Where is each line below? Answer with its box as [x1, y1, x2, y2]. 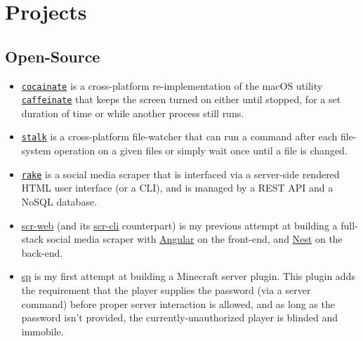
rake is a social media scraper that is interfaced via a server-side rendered [21, 166, 340, 181]
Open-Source [5, 45, 100, 67]
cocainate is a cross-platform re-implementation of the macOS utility [21, 78, 323, 93]
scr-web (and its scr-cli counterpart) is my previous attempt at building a [21, 218, 338, 232]
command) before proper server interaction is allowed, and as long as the [21, 296, 335, 311]
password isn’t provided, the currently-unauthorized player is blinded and [21, 310, 338, 325]
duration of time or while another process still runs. [21, 105, 244, 120]
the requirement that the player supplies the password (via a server [21, 282, 311, 297]
